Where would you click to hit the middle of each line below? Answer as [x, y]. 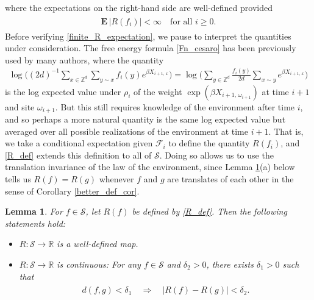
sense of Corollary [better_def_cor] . [72, 191]
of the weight [158, 91]
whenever [116, 179]
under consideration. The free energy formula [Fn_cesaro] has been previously [151, 48]
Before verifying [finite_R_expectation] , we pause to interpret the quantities [148, 36]
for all [181, 22]
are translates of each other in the [230, 179]
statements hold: [35, 223]
